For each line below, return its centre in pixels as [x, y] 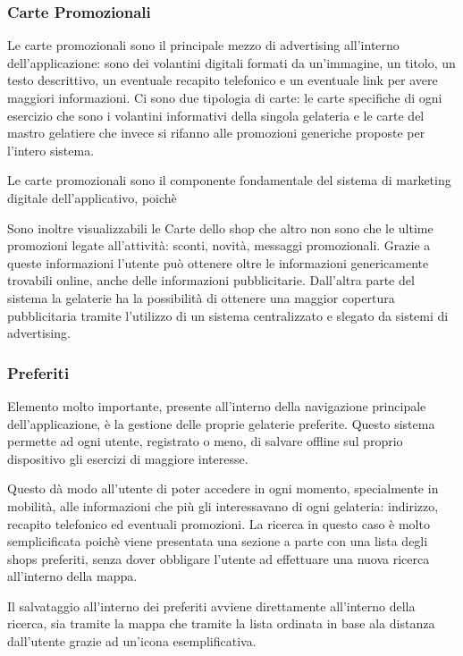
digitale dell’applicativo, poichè [92, 197]
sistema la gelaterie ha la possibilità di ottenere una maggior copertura [201, 297]
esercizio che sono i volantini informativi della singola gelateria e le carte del [216, 115]
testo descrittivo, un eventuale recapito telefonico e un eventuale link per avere [223, 80]
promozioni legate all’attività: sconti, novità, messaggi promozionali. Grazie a [219, 245]
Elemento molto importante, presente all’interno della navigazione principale [217, 405]
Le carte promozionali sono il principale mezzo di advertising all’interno [203, 45]
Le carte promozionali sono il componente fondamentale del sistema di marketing [229, 180]
